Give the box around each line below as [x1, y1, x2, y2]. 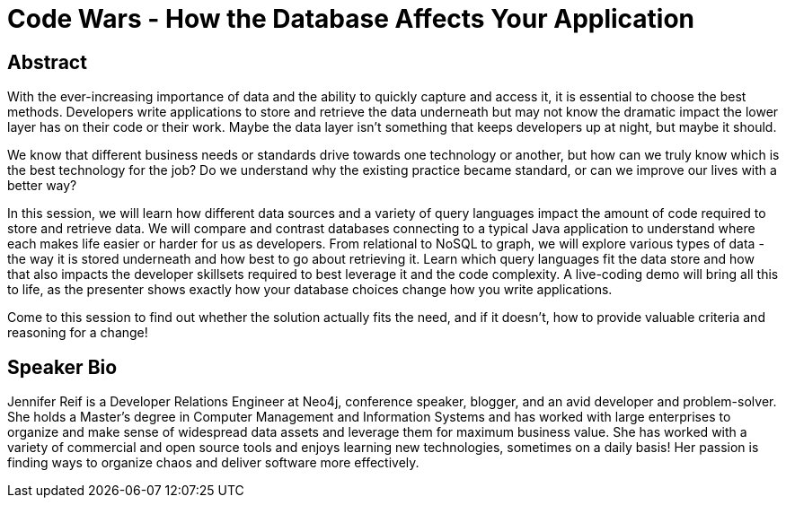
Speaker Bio [7, 355, 118, 379]
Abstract [7, 50, 87, 74]
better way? [7, 178, 77, 194]
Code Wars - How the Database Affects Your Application [7, 4, 695, 34]
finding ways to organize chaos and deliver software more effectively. [7, 455, 419, 471]
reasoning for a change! [7, 325, 148, 341]
